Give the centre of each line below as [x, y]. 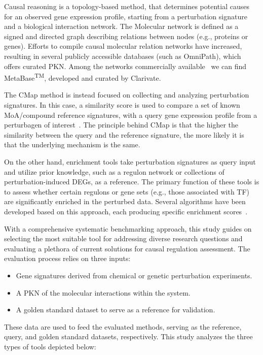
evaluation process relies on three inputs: [67, 258]
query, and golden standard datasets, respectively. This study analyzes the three [128, 336]
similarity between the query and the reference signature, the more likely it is [124, 134]
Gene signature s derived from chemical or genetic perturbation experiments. [134, 275]
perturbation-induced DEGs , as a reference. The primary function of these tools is [132, 182]
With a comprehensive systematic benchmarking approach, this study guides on [128, 228]
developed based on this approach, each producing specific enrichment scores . [126, 211]
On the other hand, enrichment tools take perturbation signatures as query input [130, 161]
